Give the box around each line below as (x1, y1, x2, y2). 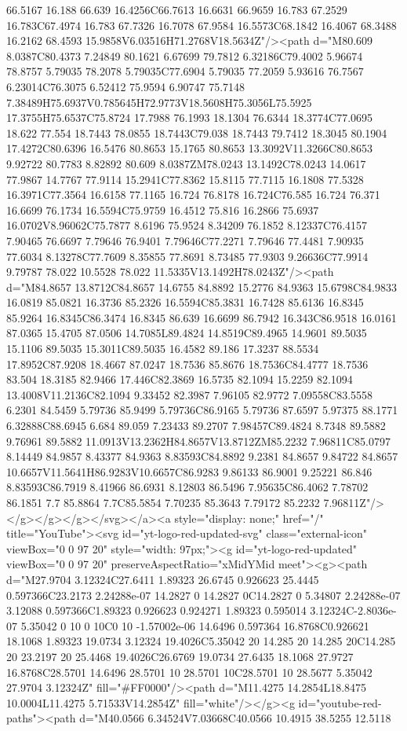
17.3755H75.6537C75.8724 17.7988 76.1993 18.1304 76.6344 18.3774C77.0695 (6, 109, 373, 126)
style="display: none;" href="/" (174, 509, 324, 526)
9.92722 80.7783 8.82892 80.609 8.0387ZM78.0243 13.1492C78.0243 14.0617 (6, 155, 366, 171)
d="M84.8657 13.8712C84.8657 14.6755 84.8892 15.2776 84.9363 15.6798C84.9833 (6, 278, 397, 295)
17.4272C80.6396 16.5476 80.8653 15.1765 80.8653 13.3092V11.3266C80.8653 (6, 140, 373, 156)
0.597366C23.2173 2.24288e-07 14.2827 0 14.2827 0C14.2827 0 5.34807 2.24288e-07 (6, 586, 401, 603)
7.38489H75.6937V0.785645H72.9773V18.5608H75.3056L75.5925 (6, 94, 312, 110)
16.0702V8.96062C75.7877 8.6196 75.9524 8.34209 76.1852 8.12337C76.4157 (6, 217, 368, 233)
